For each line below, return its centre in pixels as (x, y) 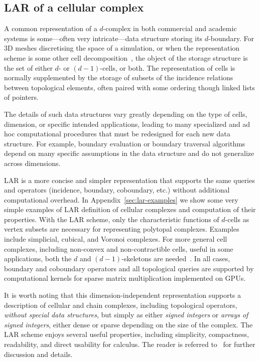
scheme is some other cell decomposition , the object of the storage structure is (126, 57)
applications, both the (38, 258)
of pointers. (21, 97)
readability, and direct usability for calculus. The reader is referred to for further (130, 344)
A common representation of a (51, 28)
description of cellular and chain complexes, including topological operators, (121, 305)
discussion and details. (38, 354)
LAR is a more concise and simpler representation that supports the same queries (129, 180)
